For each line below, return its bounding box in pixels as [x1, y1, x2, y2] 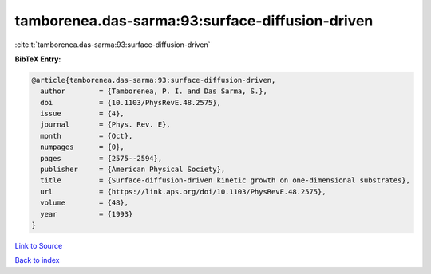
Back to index [14, 256, 60, 265]
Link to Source [14, 241, 63, 250]
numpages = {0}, [40, 143, 125, 151]
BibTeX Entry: [14, 54, 61, 64]
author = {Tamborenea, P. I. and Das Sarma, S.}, [40, 87, 267, 96]
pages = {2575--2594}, [40, 154, 163, 162]
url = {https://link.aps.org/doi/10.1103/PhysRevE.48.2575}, [40, 187, 326, 196]
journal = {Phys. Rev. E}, [40, 120, 171, 129]
